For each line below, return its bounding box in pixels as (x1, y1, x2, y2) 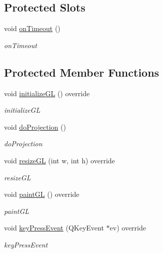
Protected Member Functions (4, 64, 159, 80)
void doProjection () (4, 121, 66, 132)
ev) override (109, 222, 146, 233)
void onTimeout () (4, 23, 60, 34)
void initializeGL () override (4, 88, 90, 98)
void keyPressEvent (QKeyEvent (4, 222, 104, 233)
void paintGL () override (4, 189, 79, 199)
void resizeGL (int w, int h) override (4, 155, 115, 165)
